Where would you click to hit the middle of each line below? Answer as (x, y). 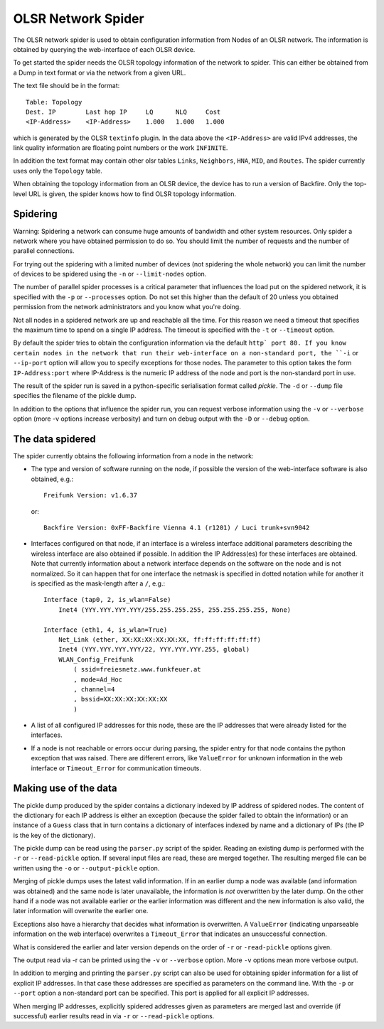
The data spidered (54, 439)
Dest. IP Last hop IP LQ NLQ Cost (123, 112)
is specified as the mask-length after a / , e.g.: (98, 583)
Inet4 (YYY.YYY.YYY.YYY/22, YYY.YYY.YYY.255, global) (154, 650)
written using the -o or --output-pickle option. (86, 868)
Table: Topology (54, 102)
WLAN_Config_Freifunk (96, 659)
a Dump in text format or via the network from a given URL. (100, 72)
